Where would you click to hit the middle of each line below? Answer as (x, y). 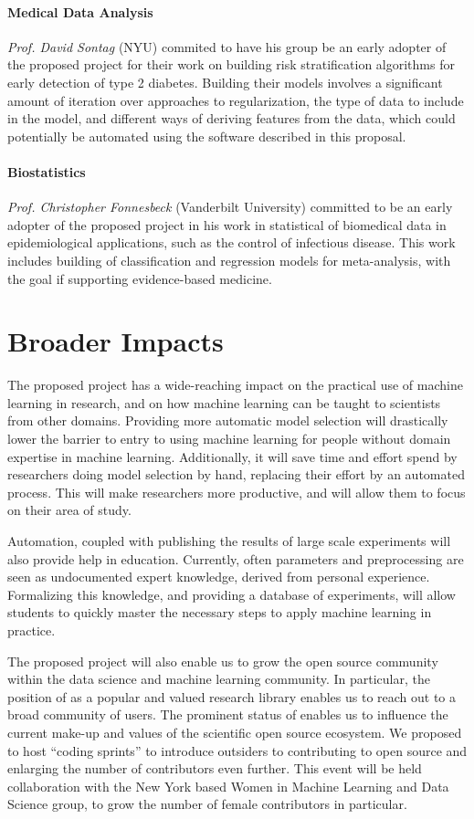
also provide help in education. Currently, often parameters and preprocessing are (236, 558)
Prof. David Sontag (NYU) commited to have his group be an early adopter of (227, 46)
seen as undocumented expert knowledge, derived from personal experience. (219, 577)
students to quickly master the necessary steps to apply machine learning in (220, 612)
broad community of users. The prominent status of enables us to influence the (228, 714)
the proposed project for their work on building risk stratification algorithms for (231, 64)
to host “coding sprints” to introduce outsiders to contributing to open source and (237, 750)
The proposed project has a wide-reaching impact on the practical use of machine (235, 385)
